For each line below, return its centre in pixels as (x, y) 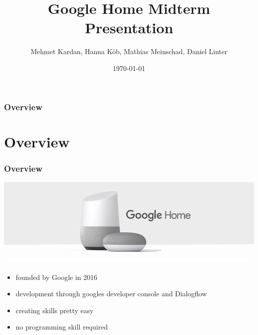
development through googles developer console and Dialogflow (111, 294)
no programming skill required (62, 327)
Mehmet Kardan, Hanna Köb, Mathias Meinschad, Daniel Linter (129, 51)
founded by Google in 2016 (57, 277)
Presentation (129, 28)
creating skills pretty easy (55, 310)
